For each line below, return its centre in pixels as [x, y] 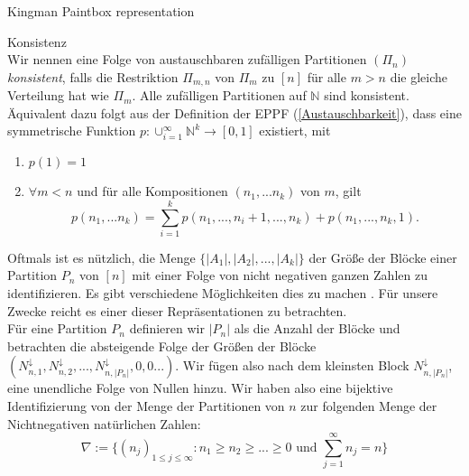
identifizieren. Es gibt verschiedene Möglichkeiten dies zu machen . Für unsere [223, 293]
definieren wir [167, 328]
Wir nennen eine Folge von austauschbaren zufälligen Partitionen [187, 59]
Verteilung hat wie [58, 95]
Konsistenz [37, 41]
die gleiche [419, 76]
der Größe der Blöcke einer [383, 257]
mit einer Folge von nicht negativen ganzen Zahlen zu [280, 275]
